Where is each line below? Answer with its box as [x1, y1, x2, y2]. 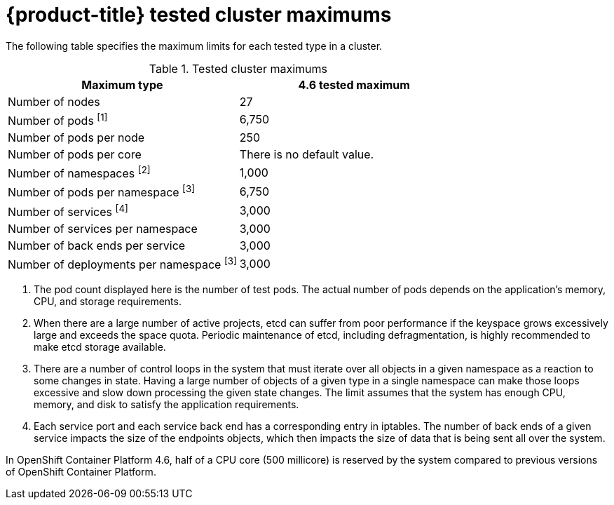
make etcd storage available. [34, 341, 166, 353]
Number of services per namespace [8, 222, 198, 236]
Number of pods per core [8, 147, 142, 162]
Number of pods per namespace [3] [8, 183, 196, 200]
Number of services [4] [8, 202, 128, 220]
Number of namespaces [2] [8, 164, 151, 181]
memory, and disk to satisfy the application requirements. [34, 398, 299, 411]
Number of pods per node [8, 130, 145, 145]
